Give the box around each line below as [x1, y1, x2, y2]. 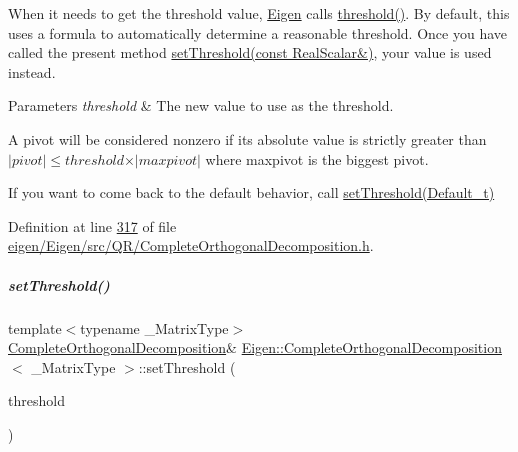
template [8, 317, 62, 338]
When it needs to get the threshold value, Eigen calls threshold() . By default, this [8, 3, 510, 23]
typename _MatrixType [80, 317, 229, 338]
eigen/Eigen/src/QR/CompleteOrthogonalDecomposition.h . [8, 235, 374, 256]
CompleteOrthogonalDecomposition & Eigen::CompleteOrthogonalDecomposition [8, 337, 502, 358]
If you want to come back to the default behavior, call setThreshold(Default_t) [8, 182, 495, 203]
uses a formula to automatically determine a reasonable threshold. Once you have [8, 22, 507, 43]
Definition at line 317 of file [8, 215, 177, 236]
